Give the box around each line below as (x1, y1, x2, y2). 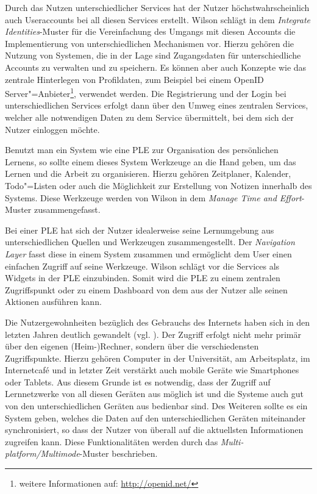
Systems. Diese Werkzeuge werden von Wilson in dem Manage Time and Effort (5, 191, 302, 204)
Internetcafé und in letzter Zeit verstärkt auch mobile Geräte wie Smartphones (5, 363, 299, 376)
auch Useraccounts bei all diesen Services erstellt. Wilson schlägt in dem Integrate (5, 13, 310, 26)
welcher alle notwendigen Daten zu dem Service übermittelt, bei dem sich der (5, 111, 294, 123)
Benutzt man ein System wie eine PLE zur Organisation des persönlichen (5, 143, 279, 156)
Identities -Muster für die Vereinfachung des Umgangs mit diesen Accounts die (5, 25, 296, 38)
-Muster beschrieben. (79, 447, 158, 460)
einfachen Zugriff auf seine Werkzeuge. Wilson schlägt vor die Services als (5, 259, 280, 272)
